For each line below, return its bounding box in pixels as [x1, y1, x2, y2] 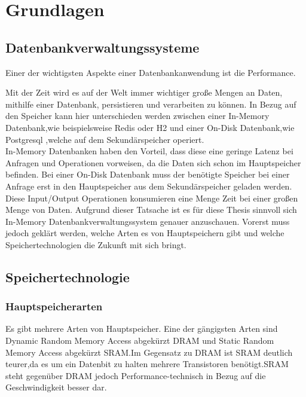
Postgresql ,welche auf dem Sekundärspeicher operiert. [5, 133, 204, 145]
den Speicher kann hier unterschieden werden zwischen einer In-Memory [5, 109, 270, 122]
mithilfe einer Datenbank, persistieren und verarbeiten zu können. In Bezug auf [5, 97, 296, 110]
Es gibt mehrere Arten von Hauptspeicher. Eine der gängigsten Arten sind [5, 322, 278, 335]
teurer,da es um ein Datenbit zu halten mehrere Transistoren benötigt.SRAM [5, 358, 289, 370]
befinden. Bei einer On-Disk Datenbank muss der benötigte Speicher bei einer [5, 168, 290, 181]
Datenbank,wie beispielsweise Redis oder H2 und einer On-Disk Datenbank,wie [5, 121, 295, 133]
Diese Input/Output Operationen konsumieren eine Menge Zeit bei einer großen [5, 191, 298, 204]
